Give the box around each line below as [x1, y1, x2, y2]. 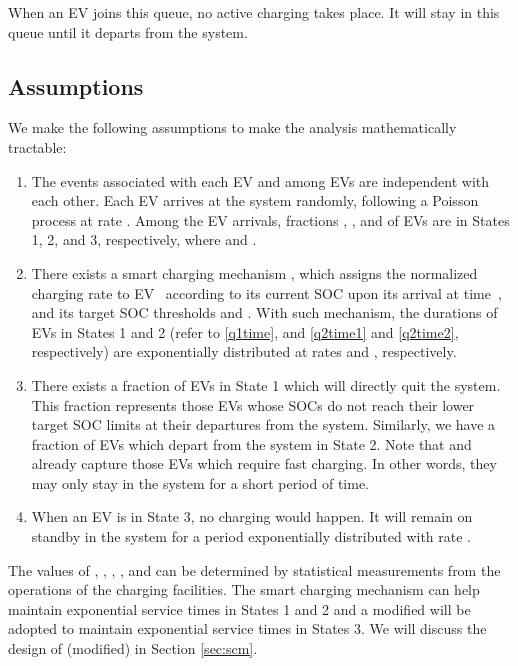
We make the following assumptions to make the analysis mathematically [8, 117, 457, 138]
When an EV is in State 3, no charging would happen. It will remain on [31, 506, 473, 527]
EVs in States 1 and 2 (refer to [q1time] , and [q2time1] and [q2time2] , [31, 321, 459, 342]
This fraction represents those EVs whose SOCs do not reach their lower [31, 394, 475, 415]
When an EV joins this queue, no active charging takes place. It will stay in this [8, 2, 500, 22]
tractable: [8, 136, 67, 157]
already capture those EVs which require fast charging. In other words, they [31, 453, 497, 474]
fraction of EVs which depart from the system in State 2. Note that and [31, 433, 472, 454]
